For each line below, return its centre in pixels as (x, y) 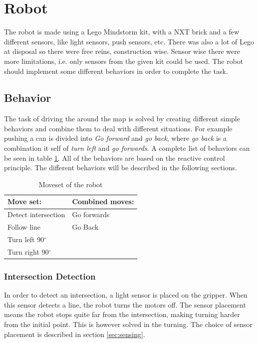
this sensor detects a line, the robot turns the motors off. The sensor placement (125, 304)
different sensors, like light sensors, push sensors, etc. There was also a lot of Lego (129, 41)
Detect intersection (36, 214)
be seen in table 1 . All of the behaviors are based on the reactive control (115, 158)
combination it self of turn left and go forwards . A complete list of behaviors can (127, 148)
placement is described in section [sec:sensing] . (75, 334)
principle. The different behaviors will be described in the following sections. (121, 168)
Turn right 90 (28, 251)
